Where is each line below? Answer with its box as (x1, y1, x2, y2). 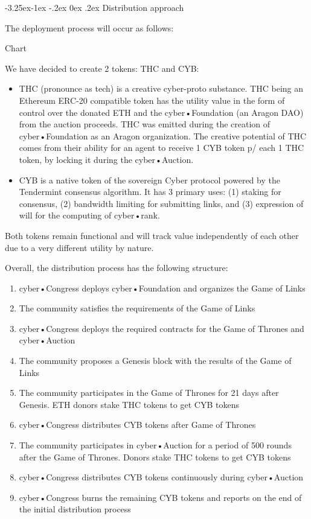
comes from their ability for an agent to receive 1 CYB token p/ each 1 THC (19, 141, 304, 154)
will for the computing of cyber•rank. (19, 209, 160, 221)
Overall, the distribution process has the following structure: (5, 261, 228, 274)
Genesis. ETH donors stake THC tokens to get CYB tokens (19, 398, 239, 410)
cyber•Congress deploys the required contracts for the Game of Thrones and (19, 322, 304, 334)
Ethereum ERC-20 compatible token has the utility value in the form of (19, 94, 285, 106)
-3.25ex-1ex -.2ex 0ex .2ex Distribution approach (5, 1, 184, 13)
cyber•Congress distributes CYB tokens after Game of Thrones (19, 418, 256, 431)
